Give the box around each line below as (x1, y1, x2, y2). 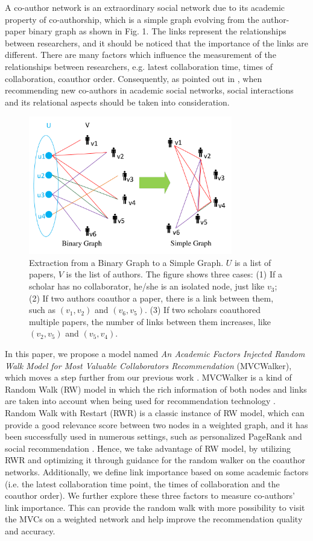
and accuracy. (5, 524, 55, 537)
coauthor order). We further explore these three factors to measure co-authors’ (5, 489, 295, 502)
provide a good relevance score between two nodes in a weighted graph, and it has (5, 418, 308, 431)
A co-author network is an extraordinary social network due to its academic (5, 1, 285, 13)
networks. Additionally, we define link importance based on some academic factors (5, 465, 309, 478)
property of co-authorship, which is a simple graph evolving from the (5, 13, 259, 25)
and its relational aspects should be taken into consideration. (5, 95, 230, 108)
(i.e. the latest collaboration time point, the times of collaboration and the (5, 477, 280, 490)
